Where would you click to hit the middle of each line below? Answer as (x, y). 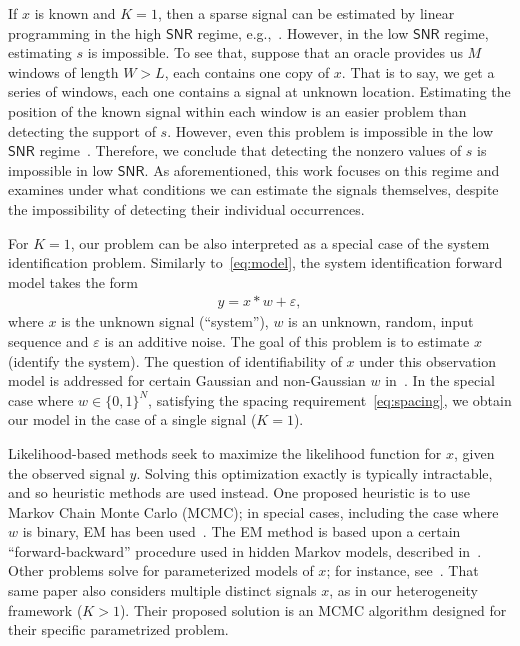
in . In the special (440, 380)
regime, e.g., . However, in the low (303, 32)
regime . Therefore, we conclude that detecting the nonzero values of (250, 150)
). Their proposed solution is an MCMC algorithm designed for (313, 609)
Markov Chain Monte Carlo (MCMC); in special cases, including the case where (253, 511)
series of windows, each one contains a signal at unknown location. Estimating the (259, 91)
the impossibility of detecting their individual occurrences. (186, 208)
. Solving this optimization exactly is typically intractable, (314, 472)
